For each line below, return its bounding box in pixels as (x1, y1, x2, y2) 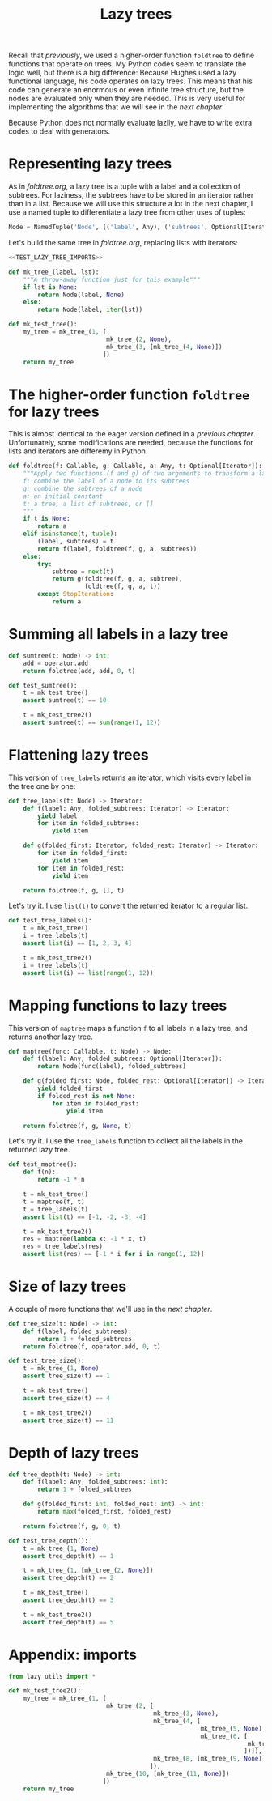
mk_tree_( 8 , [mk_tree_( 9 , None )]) (153, 1755, 270, 1763)
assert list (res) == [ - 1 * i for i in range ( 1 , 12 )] (23, 1250, 205, 1258)
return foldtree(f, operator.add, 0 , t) (23, 1342, 161, 1351)
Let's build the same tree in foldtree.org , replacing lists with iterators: (8, 238, 239, 247)
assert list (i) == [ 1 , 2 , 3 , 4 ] (23, 939, 132, 947)
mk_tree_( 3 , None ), (153, 1709, 219, 1718)
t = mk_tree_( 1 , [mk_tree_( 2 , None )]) (23, 1566, 154, 1575)
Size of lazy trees (8, 1277, 127, 1296)
